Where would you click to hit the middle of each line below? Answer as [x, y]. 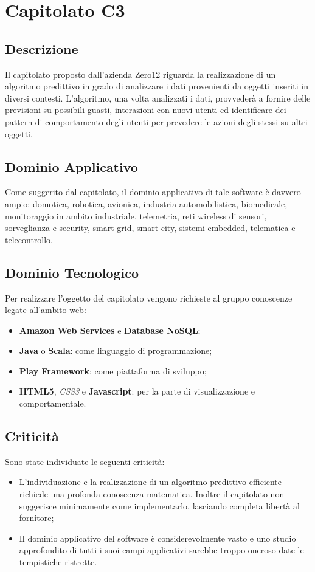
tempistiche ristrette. [58, 562]
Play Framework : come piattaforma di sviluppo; [113, 370]
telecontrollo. [29, 239]
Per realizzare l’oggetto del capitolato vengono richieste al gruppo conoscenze [149, 298]
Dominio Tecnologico [72, 272]
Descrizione [42, 48]
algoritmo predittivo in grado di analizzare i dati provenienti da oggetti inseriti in [157, 86]
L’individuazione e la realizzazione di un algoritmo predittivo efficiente [151, 482]
